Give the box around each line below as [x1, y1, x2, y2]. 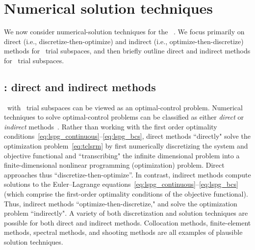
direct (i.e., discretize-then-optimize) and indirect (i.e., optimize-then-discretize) [4, 36, 244, 46]
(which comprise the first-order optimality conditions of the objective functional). [4, 189, 248, 199]
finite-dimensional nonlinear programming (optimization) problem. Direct [4, 160, 225, 170]
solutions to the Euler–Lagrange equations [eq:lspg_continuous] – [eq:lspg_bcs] [4, 179, 238, 189]
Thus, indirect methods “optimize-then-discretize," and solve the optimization [4, 198, 237, 208]
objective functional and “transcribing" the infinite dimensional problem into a [4, 150, 240, 160]
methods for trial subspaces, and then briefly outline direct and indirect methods [4, 46, 251, 56]
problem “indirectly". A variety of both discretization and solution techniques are [4, 208, 248, 218]
